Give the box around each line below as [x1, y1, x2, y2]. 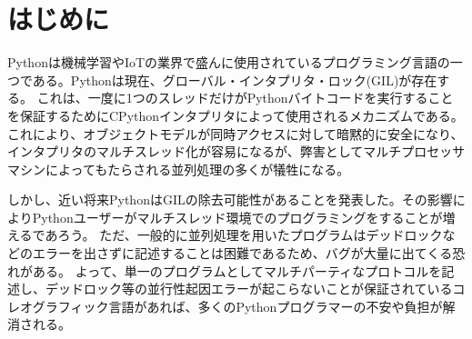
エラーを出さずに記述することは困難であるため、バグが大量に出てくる [32, 244, 453, 263]
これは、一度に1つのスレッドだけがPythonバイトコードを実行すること [36, 88, 454, 107]
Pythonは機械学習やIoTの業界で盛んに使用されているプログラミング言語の [7, 53, 450, 72]
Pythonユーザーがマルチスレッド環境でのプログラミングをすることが [32, 207, 443, 226]
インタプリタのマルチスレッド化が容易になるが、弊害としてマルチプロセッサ [7, 142, 466, 161]
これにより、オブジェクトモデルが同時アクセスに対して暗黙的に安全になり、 [7, 124, 464, 143]
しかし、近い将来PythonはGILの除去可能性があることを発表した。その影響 [7, 190, 453, 209]
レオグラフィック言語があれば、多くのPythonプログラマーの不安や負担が [7, 296, 443, 315]
